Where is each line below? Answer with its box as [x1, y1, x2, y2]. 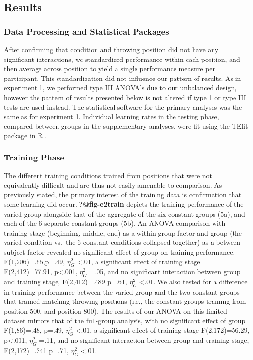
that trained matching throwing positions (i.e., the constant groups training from [4, 296, 246, 306]
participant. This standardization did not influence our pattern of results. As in [4, 73, 241, 83]
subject [4, 246, 25, 257]
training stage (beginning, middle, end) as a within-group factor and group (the [4, 227, 242, 238]
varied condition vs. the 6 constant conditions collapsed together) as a [4, 237, 214, 247]
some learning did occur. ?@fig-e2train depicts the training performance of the [4, 199, 244, 209]
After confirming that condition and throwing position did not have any [4, 44, 219, 54]
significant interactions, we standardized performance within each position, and [4, 54, 240, 64]
